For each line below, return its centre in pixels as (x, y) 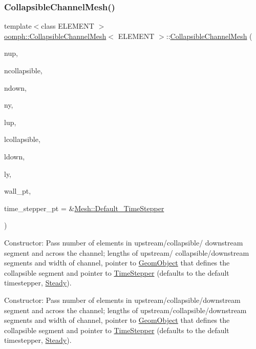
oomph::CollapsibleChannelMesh (55, 36)
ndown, (15, 87)
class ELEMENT (68, 26)
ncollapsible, (23, 70)
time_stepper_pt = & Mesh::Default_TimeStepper (84, 208)
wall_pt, (18, 191)
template (18, 26)
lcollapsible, (22, 139)
